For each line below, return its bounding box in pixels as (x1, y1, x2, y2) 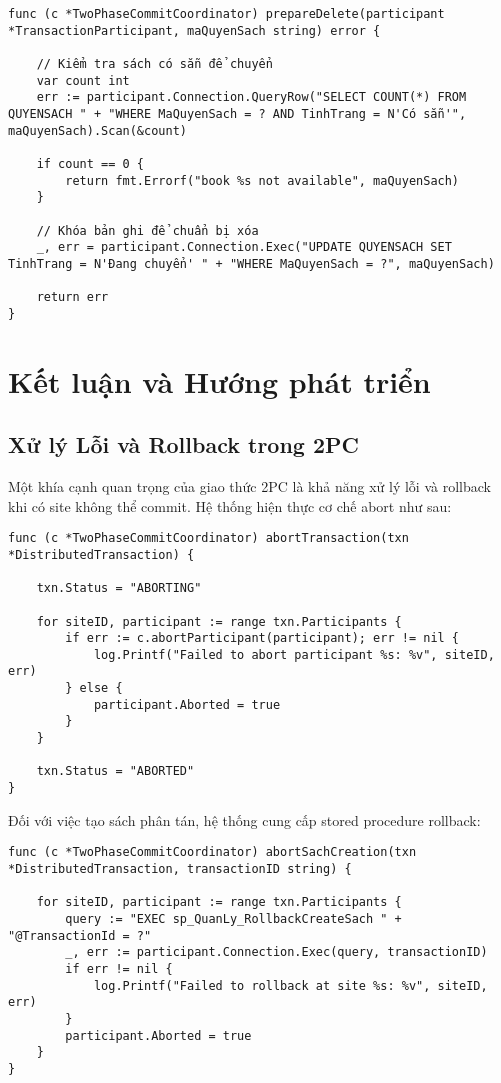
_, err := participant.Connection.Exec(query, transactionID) (65, 945, 488, 960)
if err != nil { (65, 961, 173, 976)
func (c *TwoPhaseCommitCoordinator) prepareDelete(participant (8, 7, 445, 21)
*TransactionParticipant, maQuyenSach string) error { (8, 23, 381, 38)
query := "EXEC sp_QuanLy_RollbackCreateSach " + (65, 911, 402, 926)
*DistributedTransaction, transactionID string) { (8, 861, 352, 876)
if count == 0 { (36, 156, 145, 171)
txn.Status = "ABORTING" (36, 581, 202, 596)
